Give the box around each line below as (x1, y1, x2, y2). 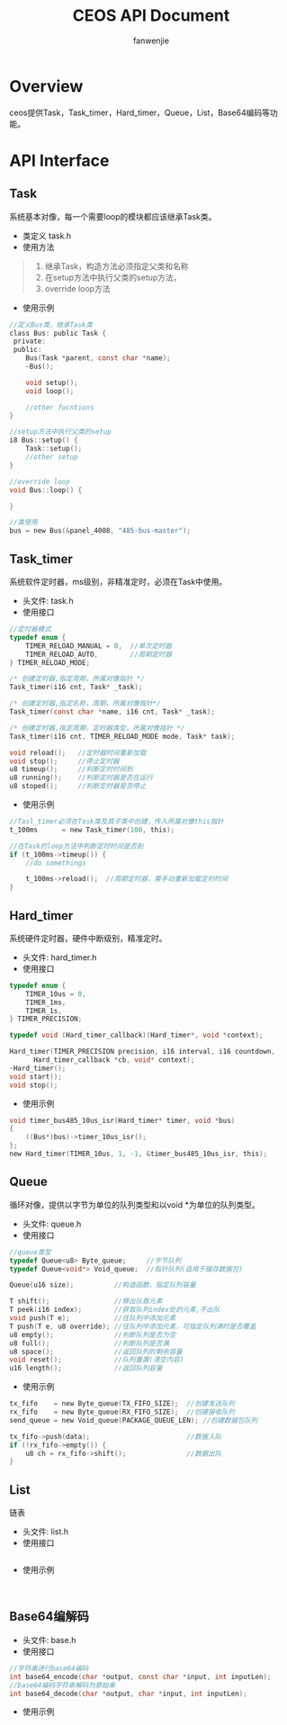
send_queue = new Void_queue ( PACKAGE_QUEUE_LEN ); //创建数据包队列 (9, 1415, 258, 1424)
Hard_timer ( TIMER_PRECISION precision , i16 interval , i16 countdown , (9, 1047, 276, 1056)
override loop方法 (44, 283, 111, 293)
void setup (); (25, 378, 78, 387)
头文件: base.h (22, 1634, 76, 1645)
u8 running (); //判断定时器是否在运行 (9, 773, 153, 783)
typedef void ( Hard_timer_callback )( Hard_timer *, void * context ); (9, 1031, 264, 1040)
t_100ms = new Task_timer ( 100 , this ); (9, 825, 175, 834)
